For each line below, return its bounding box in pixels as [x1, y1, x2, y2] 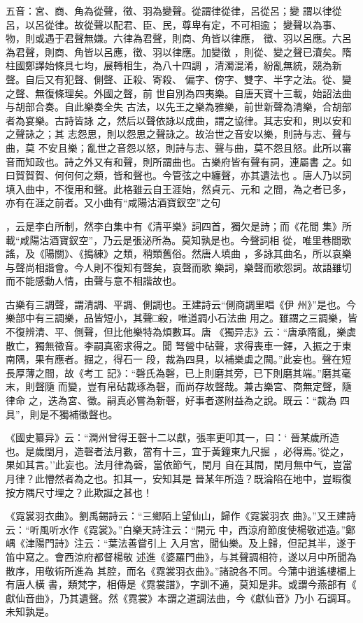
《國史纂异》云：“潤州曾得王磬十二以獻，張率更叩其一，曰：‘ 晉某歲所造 [6, 430, 340, 445]
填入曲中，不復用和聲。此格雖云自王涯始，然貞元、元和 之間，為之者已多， [6, 181, 352, 196]
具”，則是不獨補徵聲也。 [6, 406, 118, 421]
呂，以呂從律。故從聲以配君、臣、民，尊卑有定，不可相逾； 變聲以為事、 [6, 17, 342, 31]
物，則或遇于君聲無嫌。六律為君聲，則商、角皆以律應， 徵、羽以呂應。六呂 [6, 31, 352, 45]
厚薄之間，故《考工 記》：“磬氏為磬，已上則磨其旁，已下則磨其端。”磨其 [15, 365, 341, 380]
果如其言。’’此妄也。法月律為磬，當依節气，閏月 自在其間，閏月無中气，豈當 [6, 457, 353, 472]
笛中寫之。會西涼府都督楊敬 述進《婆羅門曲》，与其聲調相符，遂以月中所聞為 [6, 549, 357, 564]
